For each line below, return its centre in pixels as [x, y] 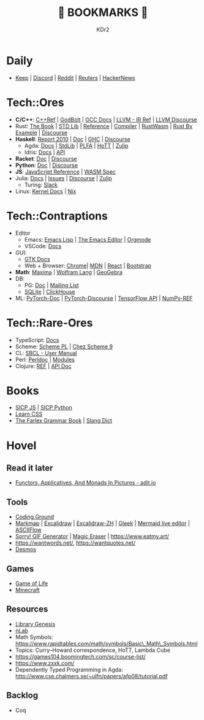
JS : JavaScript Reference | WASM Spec [66, 172]
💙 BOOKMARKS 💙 [103, 13]
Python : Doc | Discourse [47, 165]
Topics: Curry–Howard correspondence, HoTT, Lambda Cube [93, 650]
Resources [27, 609]
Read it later [30, 468]
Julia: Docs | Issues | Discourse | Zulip [63, 178]
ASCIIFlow [28, 530]
